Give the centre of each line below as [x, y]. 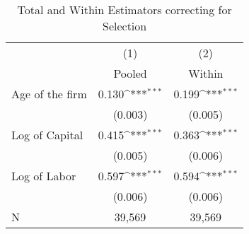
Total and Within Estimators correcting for [124, 10]
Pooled [130, 73]
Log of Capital [47, 135]
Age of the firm [49, 94]
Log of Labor [44, 176]
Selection [124, 26]
